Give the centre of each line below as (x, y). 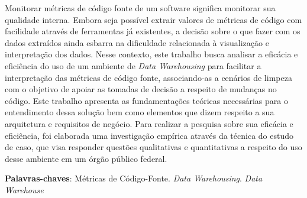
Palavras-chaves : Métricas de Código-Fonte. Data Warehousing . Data (134, 178)
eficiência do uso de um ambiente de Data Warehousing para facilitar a (133, 65)
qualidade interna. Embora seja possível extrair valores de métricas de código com (153, 19)
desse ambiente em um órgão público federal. (86, 158)
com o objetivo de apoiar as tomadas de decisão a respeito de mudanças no (141, 89)
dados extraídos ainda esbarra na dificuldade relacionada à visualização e (137, 42)
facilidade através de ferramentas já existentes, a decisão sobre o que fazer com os (153, 31)
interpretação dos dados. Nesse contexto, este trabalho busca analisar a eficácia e (151, 54)
